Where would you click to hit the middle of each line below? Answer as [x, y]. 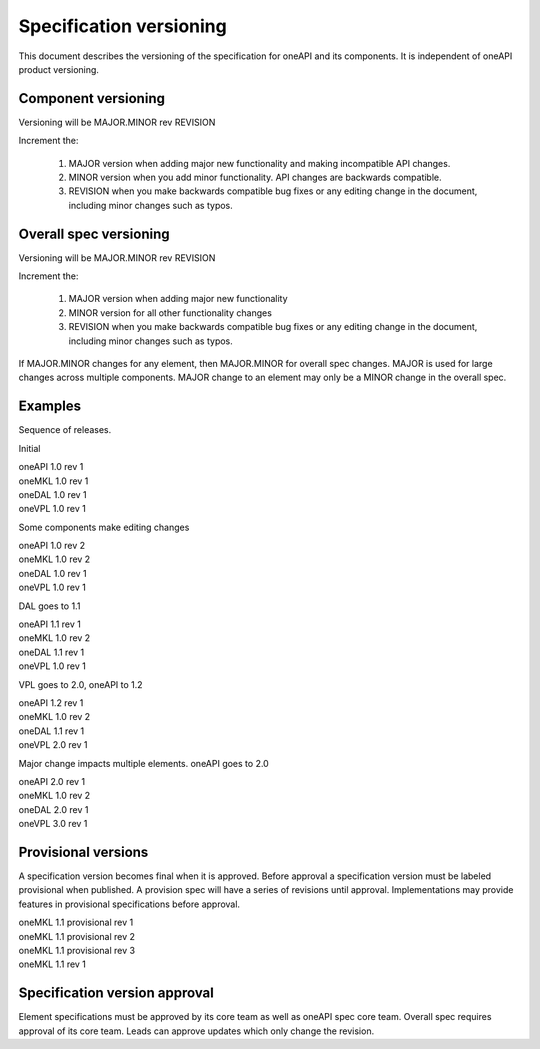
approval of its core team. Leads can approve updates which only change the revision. [196, 1031]
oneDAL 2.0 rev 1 [53, 809]
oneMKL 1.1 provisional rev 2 [76, 936]
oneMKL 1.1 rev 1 [52, 964]
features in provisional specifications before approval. [129, 904]
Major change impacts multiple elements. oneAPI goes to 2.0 [143, 763]
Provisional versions [83, 851]
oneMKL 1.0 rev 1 [53, 481]
